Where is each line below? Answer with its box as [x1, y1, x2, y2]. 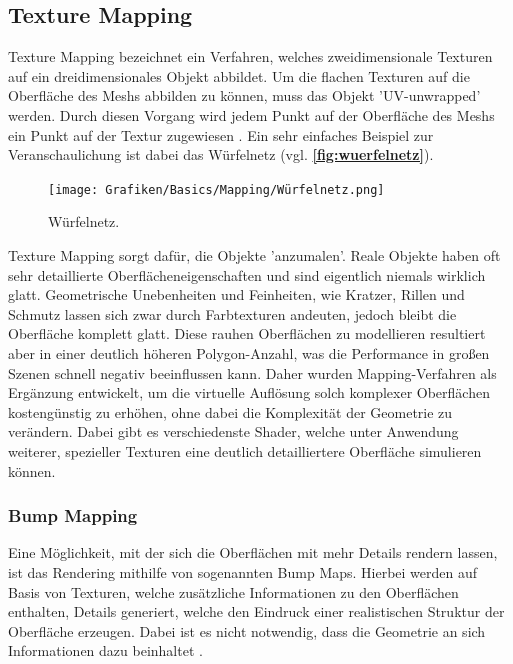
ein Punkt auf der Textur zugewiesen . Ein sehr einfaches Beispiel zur [8, 124, 434, 145]
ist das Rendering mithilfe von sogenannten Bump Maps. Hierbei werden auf [8, 561, 478, 582]
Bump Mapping [8, 503, 138, 528]
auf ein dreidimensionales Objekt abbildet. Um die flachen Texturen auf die [8, 65, 470, 86]
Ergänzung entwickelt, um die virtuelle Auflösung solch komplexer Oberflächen [8, 382, 490, 403]
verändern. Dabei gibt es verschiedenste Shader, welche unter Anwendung [8, 421, 459, 442]
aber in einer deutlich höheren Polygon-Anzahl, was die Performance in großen [8, 342, 490, 363]
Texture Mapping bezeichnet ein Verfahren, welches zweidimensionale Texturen [8, 46, 493, 67]
